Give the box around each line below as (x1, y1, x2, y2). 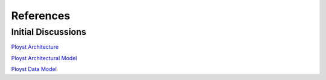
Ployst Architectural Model (11, 54, 77, 61)
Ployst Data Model (11, 66, 57, 73)
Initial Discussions (11, 26, 87, 37)
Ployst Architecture (11, 43, 59, 51)
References (11, 9, 71, 22)
